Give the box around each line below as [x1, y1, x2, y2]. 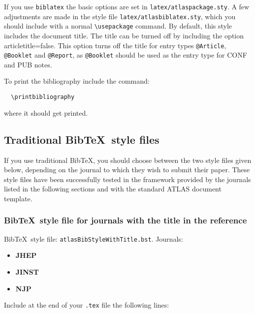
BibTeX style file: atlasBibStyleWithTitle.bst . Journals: [4, 233, 183, 244]
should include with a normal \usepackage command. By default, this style [4, 21, 232, 31]
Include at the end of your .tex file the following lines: [4, 300, 169, 310]
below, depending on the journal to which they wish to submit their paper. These [4, 164, 250, 175]
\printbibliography [11, 94, 75, 101]
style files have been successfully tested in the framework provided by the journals [4, 174, 251, 184]
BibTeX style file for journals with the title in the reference [4, 214, 247, 226]
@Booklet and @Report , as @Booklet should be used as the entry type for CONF [4, 50, 247, 60]
